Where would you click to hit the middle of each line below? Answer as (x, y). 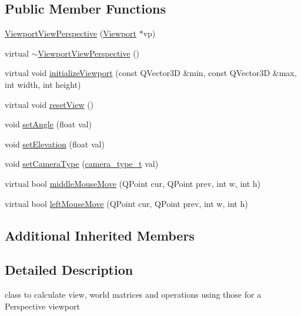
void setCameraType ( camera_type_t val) (82, 164)
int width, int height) (43, 84)
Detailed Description (69, 270)
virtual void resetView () (49, 104)
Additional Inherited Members (100, 235)
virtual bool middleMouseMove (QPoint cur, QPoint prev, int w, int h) (133, 183)
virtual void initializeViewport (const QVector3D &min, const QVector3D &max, (151, 73)
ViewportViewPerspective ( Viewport (71, 33)
